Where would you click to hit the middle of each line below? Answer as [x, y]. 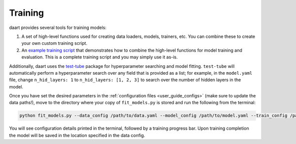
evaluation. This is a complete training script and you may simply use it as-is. [100, 57]
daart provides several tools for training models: [58, 28]
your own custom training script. [54, 43]
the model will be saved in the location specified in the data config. [77, 135]
